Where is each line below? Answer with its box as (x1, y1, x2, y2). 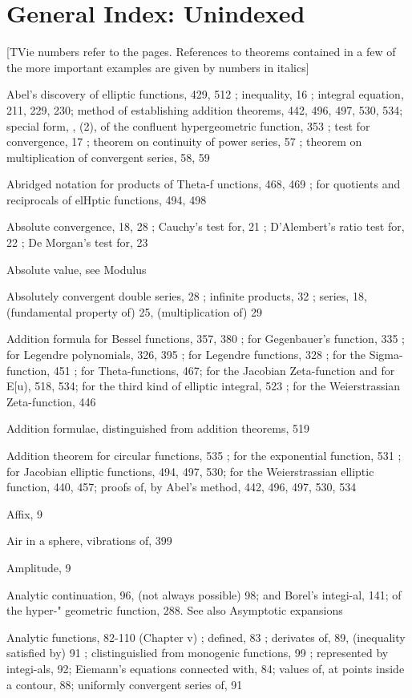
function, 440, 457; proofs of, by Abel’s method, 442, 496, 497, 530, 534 (6, 478, 357, 495)
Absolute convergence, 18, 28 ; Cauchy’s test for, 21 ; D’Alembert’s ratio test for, (6, 218, 405, 235)
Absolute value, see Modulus (6, 260, 147, 277)
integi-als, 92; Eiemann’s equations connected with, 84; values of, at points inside (6, 660, 405, 676)
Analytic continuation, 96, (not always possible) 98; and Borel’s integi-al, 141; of (6, 586, 402, 603)
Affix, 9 (6, 505, 43, 522)
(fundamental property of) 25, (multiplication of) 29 (6, 303, 263, 320)
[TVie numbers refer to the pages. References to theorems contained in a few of (6, 43, 396, 60)
